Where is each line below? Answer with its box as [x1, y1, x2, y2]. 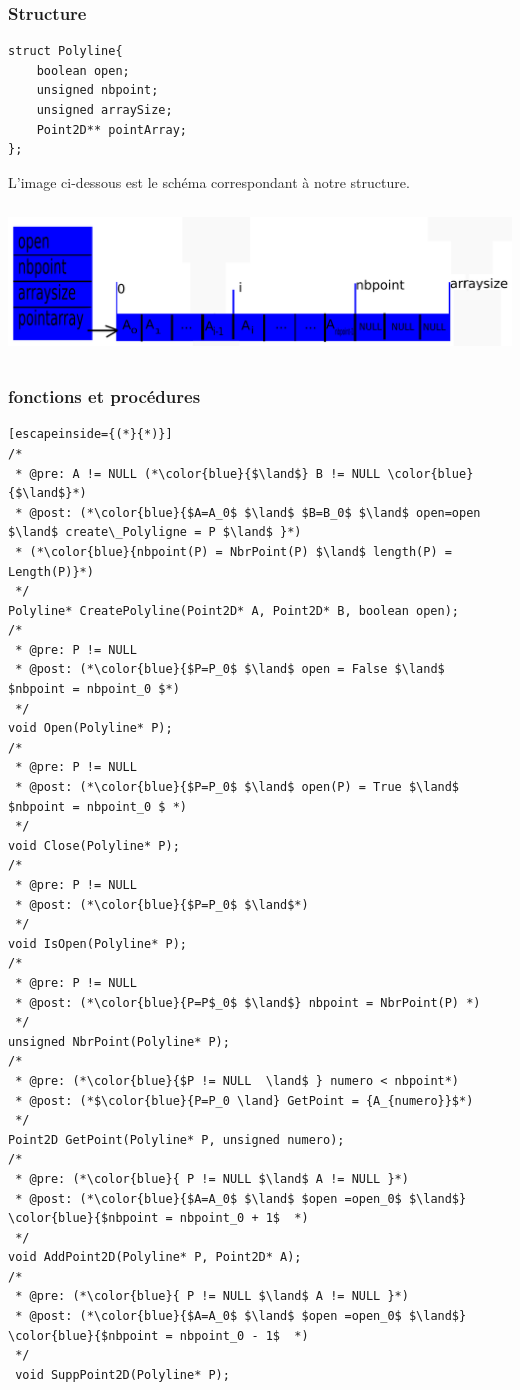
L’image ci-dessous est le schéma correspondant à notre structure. [8, 171, 410, 192]
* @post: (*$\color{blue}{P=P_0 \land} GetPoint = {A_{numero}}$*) [15, 1093, 474, 1108]
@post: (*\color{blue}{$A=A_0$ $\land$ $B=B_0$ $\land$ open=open [29, 505, 481, 520]
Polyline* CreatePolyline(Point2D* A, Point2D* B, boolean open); [8, 603, 460, 618]
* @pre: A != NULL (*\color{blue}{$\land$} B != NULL [15, 466, 381, 481]
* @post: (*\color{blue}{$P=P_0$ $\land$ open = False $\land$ [15, 662, 445, 677]
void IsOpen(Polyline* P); [8, 936, 187, 951]
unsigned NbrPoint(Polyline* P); [8, 1034, 230, 1049]
